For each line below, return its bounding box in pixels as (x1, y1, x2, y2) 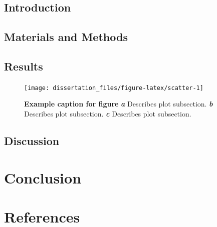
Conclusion (4, 167, 82, 187)
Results (4, 58, 43, 73)
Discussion (4, 133, 60, 148)
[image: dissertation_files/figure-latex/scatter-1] (24, 84, 203, 91)
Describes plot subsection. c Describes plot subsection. (24, 108, 191, 119)
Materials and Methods (4, 29, 128, 44)
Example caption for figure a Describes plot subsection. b (24, 98, 213, 109)
